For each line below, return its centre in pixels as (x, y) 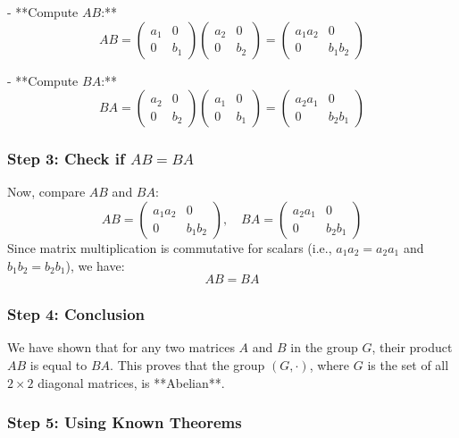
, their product (412, 347)
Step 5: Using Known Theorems (125, 422)
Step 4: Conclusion (76, 314)
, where (330, 365)
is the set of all (408, 365)
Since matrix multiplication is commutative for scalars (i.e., (170, 248)
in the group (324, 347)
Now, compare (46, 192)
